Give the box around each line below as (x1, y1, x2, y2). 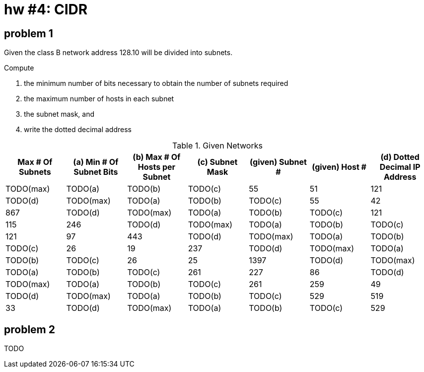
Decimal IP (379, 162, 421, 172)
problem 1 (4, 27, 53, 40)
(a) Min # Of (73, 157, 119, 167)
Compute (4, 64, 34, 73)
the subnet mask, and (24, 110, 95, 119)
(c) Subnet (197, 157, 238, 167)
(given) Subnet (250, 157, 307, 167)
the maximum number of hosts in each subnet (24, 94, 174, 103)
